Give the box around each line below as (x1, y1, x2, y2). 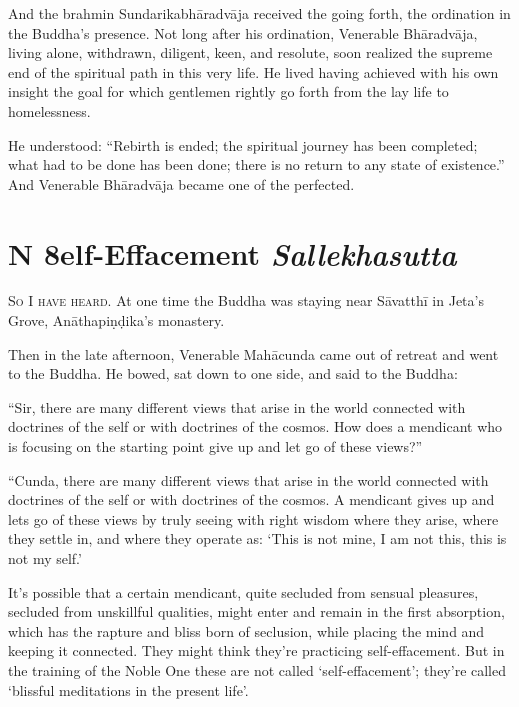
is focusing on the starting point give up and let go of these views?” (8, 436, 423, 457)
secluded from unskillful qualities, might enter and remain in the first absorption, (8, 601, 505, 622)
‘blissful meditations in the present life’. (8, 679, 249, 700)
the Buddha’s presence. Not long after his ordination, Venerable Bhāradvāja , (8, 22, 478, 43)
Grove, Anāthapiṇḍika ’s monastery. (8, 310, 225, 331)
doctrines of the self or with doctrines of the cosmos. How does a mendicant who (8, 416, 503, 437)
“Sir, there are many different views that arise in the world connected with (8, 396, 466, 417)
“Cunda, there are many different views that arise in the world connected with (8, 469, 489, 490)
